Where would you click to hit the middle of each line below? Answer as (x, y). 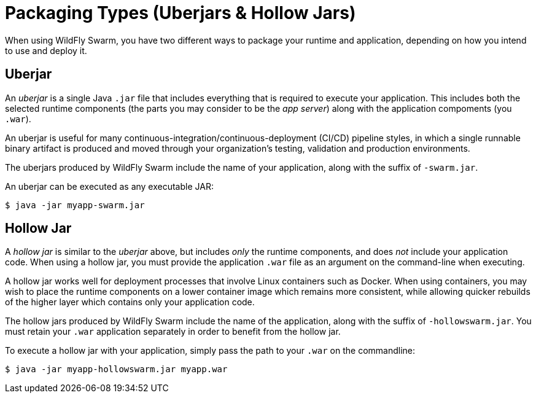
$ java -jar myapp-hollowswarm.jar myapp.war (116, 369)
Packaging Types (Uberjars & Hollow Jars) (181, 13)
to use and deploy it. (46, 50)
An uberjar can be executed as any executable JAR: (109, 186)
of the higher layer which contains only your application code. (130, 302)
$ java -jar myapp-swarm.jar (75, 205)
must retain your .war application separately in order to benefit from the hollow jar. (173, 332)
